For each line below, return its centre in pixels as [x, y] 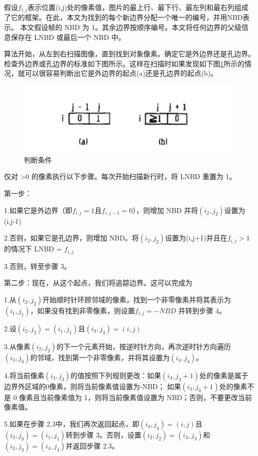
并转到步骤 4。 [202, 310]
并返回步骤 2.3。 [92, 445]
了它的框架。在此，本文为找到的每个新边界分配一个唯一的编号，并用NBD [124, 17]
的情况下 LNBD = [33, 249]
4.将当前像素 [24, 375]
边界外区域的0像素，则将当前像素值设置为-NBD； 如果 [93, 386]
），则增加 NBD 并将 [165, 210]
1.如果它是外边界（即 [38, 210]
